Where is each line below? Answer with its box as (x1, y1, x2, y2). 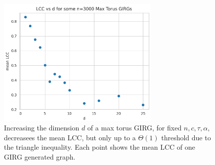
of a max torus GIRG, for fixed (87, 123, 182, 133)
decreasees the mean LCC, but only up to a (4, 132, 136, 142)
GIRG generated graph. (4, 151, 76, 162)
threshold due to (161, 132, 211, 142)
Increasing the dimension (4, 123, 80, 133)
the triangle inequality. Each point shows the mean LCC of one (4, 142, 195, 152)
